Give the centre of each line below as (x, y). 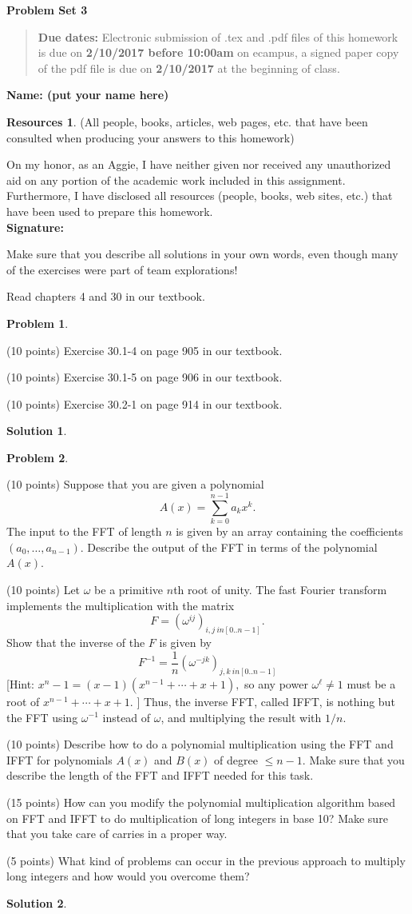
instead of (127, 717)
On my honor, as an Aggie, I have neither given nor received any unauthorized (199, 164)
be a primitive (129, 589)
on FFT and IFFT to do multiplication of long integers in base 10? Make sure (197, 818)
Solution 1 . (37, 431)
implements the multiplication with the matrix (121, 605)
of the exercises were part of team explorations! (122, 269)
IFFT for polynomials (59, 759)
